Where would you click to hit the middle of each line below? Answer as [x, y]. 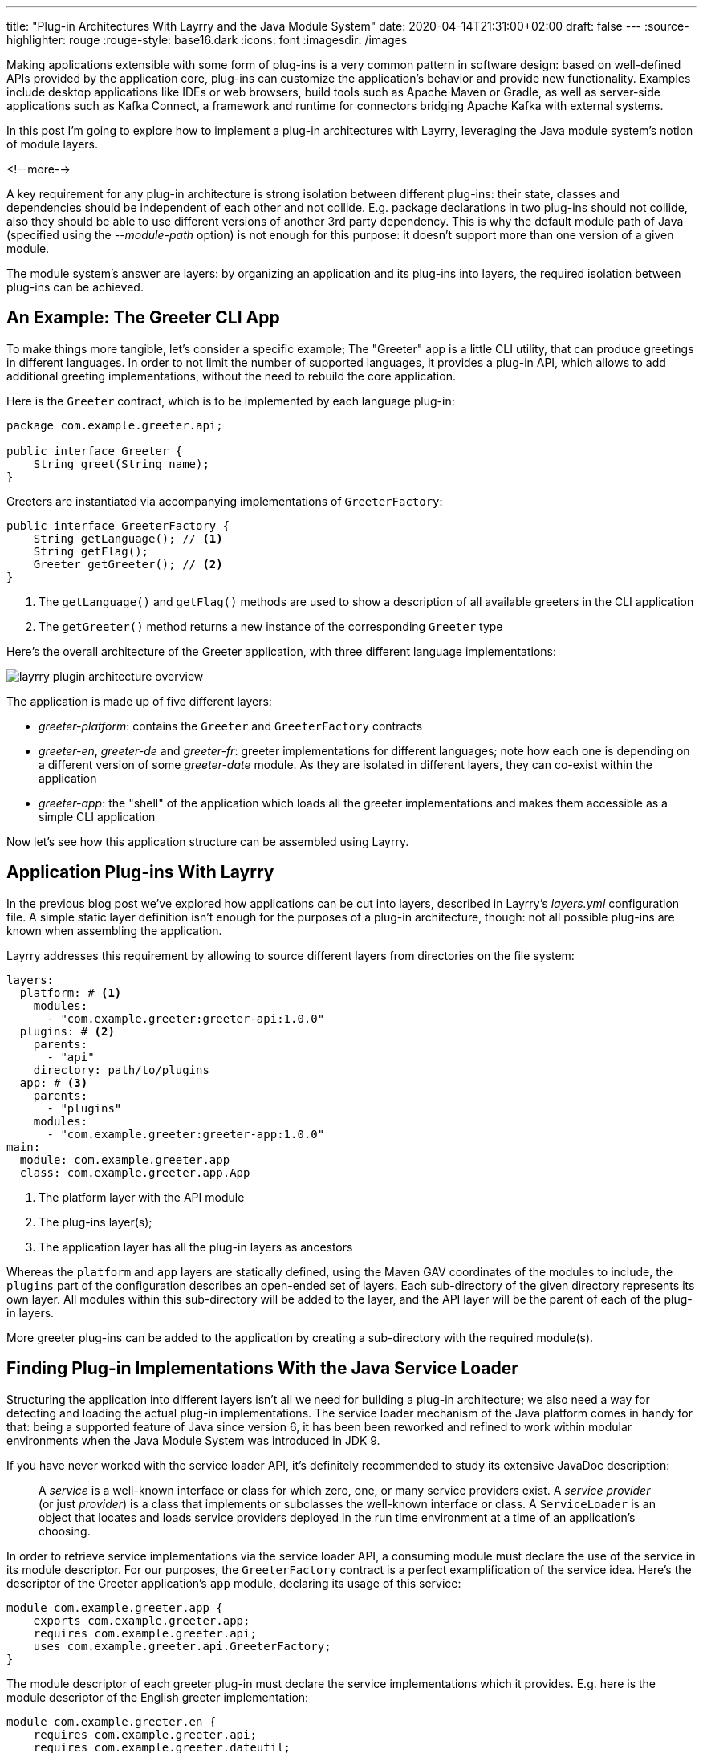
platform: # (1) [71, 992]
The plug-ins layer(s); [95, 1222]
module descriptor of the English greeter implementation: [158, 1697]
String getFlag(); [91, 551]
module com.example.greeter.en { [112, 1721]
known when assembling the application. [114, 930]
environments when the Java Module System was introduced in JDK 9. [193, 1440]
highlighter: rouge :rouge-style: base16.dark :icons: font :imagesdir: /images [207, 40]
